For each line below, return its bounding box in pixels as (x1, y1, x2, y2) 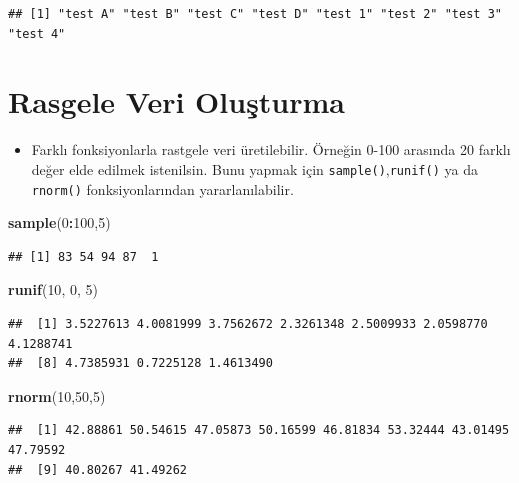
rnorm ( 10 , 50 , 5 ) (8, 385, 106, 406)
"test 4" (8, 26, 66, 41)
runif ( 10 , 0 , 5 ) (8, 279, 98, 300)
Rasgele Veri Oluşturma (8, 81, 346, 122)
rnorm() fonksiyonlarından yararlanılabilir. (31, 178, 294, 199)
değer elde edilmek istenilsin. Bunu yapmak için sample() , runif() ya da (31, 158, 478, 179)
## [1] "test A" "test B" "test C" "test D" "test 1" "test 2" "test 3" (8, 7, 502, 21)
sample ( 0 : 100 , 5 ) (8, 212, 111, 233)
